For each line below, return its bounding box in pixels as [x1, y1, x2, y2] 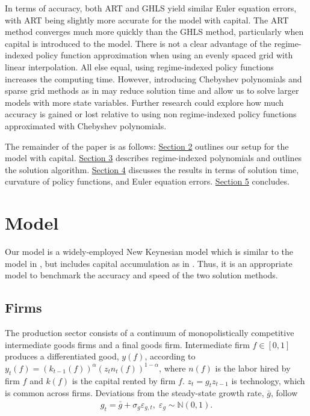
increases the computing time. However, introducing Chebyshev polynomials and [5, 72, 302, 85]
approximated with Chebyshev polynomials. [5, 119, 167, 132]
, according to [144, 350, 196, 362]
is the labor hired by [215, 361, 291, 374]
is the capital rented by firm [72, 374, 176, 387]
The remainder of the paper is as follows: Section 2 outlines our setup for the [5, 139, 289, 152]
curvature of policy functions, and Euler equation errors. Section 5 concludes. [5, 175, 290, 188]
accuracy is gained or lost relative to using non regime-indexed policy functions [5, 108, 297, 120]
